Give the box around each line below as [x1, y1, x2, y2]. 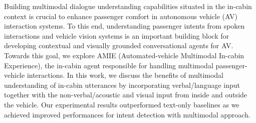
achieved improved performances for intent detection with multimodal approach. [4, 109, 250, 119]
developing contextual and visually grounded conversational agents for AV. [4, 40, 233, 51]
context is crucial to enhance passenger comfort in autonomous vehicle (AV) [4, 11, 237, 21]
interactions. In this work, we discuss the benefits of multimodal [27, 70, 224, 80]
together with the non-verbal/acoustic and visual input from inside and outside [4, 89, 247, 100]
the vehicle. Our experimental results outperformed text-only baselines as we [4, 99, 239, 109]
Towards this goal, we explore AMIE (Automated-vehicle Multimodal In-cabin [4, 50, 244, 60]
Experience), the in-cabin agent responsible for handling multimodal [4, 60, 213, 70]
